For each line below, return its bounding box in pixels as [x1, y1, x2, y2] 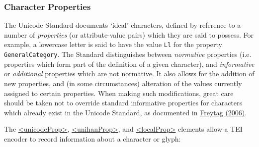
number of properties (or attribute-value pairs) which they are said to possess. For [4, 29, 254, 40]
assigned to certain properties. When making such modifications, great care [4, 88, 234, 98]
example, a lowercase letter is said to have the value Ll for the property [4, 39, 222, 49]
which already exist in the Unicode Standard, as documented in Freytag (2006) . [4, 107, 247, 117]
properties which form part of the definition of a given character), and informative [4, 58, 255, 69]
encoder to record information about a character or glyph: [4, 133, 181, 144]
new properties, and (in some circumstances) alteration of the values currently [4, 78, 242, 88]
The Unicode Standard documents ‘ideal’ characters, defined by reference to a [4, 20, 241, 30]
